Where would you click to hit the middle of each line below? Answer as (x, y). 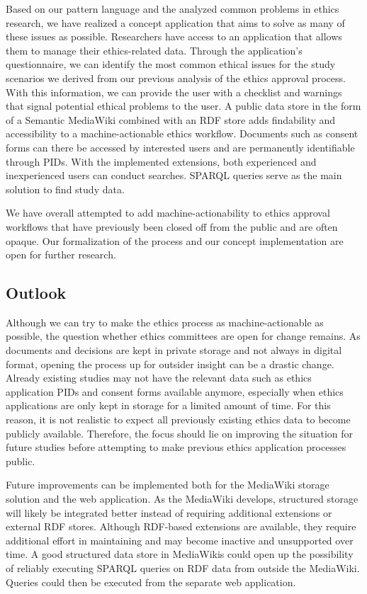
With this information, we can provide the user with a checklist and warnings (174, 92)
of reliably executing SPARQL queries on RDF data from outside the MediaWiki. (183, 567)
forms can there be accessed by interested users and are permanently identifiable (180, 147)
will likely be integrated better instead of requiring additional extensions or (169, 512)
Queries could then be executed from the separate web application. (151, 582)
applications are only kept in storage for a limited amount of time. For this (168, 405)
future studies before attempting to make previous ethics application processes (176, 447)
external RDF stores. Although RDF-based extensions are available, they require (181, 526)
